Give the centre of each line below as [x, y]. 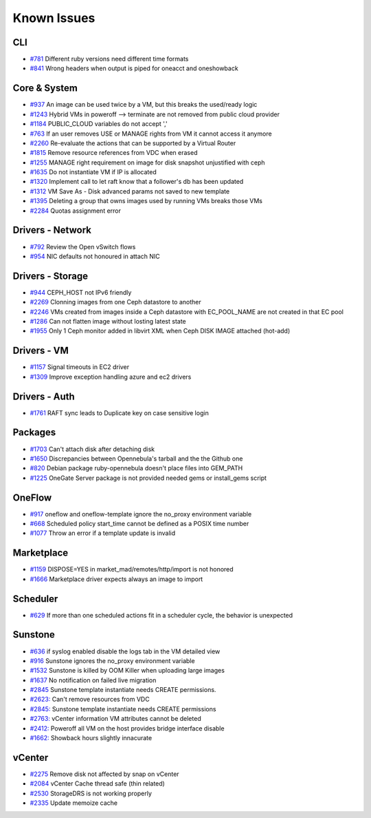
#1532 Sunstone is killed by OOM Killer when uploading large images [127, 671]
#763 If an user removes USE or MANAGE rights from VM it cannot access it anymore [151, 134]
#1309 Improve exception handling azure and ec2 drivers [111, 377]
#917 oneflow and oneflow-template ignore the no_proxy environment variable [141, 514]
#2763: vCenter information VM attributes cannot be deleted [116, 719]
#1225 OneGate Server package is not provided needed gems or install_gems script [148, 478]
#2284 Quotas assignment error [76, 211]
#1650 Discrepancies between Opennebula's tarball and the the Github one [136, 459]
